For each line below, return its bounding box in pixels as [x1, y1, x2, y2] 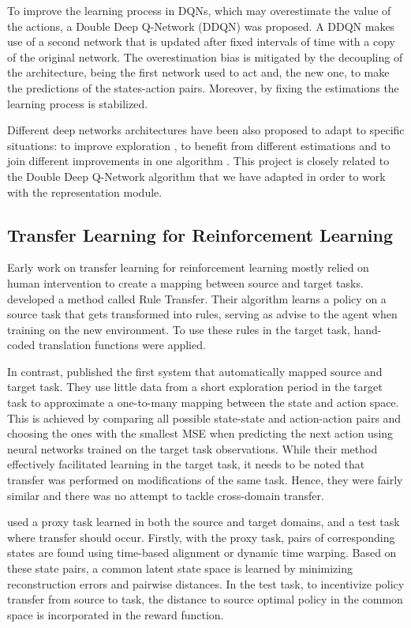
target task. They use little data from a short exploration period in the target [7, 378, 383, 395]
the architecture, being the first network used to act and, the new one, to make [7, 64, 390, 81]
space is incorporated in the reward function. [7, 606, 224, 622]
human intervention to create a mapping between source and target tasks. [7, 274, 364, 291]
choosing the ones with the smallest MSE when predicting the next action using [7, 425, 394, 442]
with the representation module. [7, 183, 163, 200]
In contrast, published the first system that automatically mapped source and [7, 363, 383, 379]
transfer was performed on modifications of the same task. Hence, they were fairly [7, 472, 403, 488]
